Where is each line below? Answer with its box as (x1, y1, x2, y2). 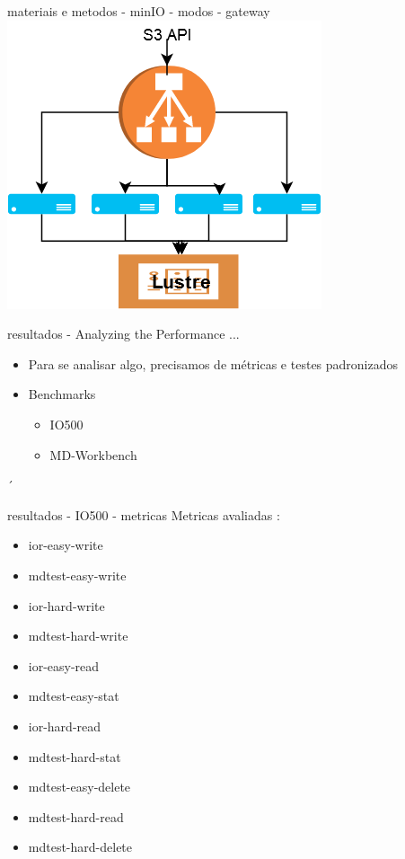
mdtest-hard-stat (28, 747, 121, 766)
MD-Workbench (49, 445, 137, 464)
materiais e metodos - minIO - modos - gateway (7, 2, 270, 20)
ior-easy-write (28, 536, 103, 554)
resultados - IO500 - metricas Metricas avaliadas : (7, 505, 280, 524)
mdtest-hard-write (28, 626, 128, 645)
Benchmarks (28, 385, 96, 403)
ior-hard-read (28, 716, 101, 735)
